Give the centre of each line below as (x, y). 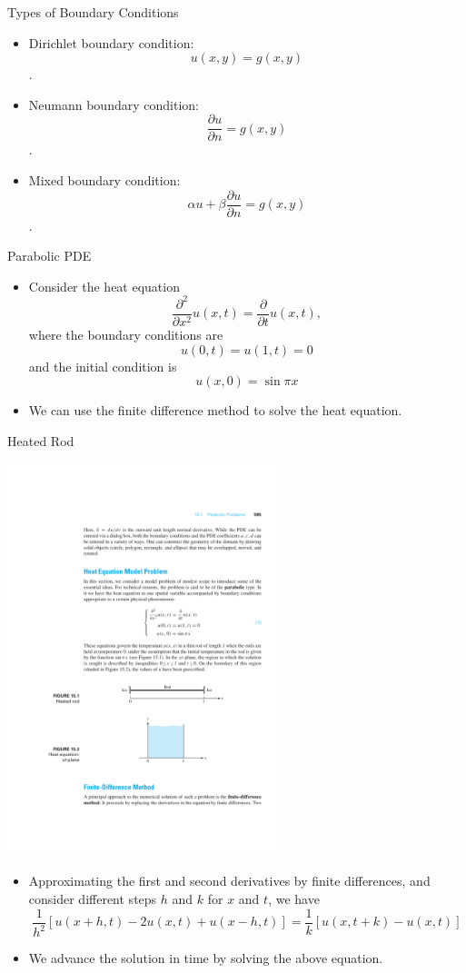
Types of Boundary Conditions (93, 12)
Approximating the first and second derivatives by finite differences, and (229, 881)
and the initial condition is (103, 366)
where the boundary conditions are (126, 335)
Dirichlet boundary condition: (111, 42)
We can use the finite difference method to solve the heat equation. (215, 410)
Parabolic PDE (50, 256)
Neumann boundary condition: (114, 104)
